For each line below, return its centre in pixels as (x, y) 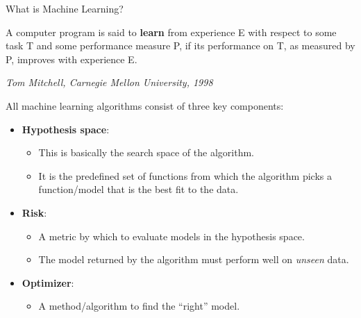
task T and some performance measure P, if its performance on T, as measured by (180, 45)
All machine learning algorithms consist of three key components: (145, 105)
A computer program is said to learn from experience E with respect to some (171, 32)
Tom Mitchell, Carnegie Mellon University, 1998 (109, 82)
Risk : (34, 212)
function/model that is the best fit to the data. (138, 189)
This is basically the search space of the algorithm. (146, 152)
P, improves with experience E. (72, 59)
